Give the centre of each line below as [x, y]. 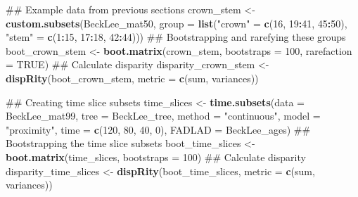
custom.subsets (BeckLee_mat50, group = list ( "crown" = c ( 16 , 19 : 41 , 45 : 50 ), [177, 23]
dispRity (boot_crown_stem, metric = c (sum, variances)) [132, 78]
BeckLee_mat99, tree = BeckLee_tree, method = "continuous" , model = [163, 116]
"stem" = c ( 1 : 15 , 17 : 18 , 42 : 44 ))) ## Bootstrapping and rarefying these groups [176, 37]
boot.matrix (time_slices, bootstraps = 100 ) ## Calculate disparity [156, 157]
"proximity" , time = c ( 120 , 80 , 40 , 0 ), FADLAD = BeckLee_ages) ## [158, 129]
